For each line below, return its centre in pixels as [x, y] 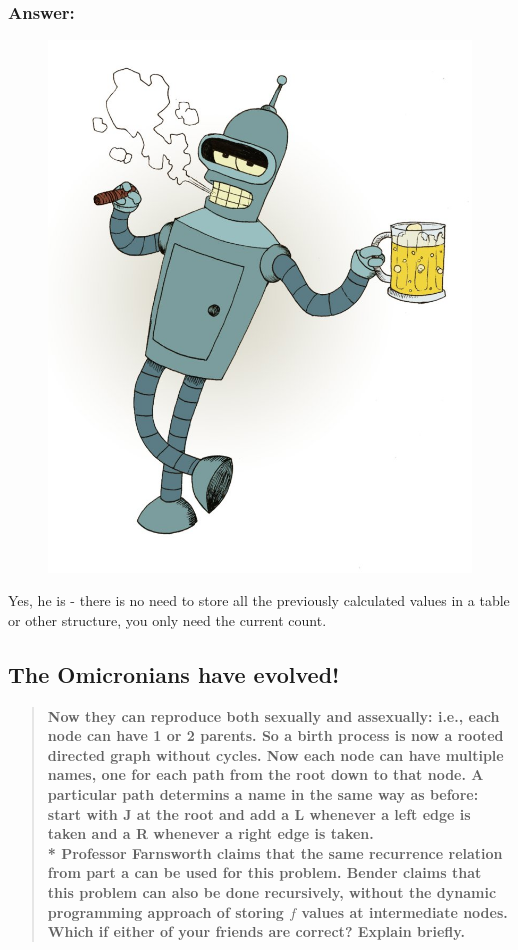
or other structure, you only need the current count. [167, 619]
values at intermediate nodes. [404, 911]
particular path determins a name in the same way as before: [263, 793]
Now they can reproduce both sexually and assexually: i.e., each [273, 715]
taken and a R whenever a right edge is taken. [210, 833]
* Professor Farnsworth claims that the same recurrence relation [275, 852]
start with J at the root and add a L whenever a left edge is [259, 813]
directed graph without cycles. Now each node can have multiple [275, 754]
